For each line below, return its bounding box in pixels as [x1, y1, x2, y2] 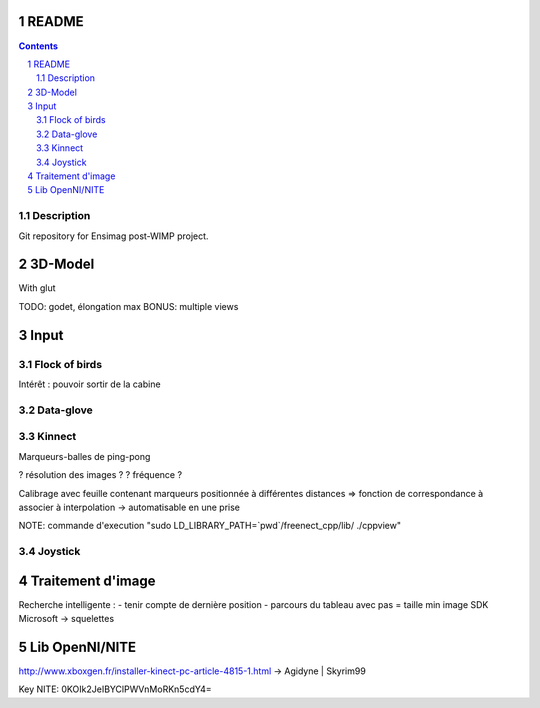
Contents [18, 40, 59, 52]
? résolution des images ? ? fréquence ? [18, 469, 183, 481]
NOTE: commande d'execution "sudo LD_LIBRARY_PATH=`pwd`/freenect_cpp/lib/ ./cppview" [18, 520, 402, 532]
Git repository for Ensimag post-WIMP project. [18, 230, 209, 242]
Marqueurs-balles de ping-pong [18, 450, 151, 462]
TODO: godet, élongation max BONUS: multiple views [18, 300, 239, 312]
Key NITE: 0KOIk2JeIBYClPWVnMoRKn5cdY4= [18, 683, 212, 695]
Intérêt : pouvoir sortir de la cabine [18, 378, 161, 390]
